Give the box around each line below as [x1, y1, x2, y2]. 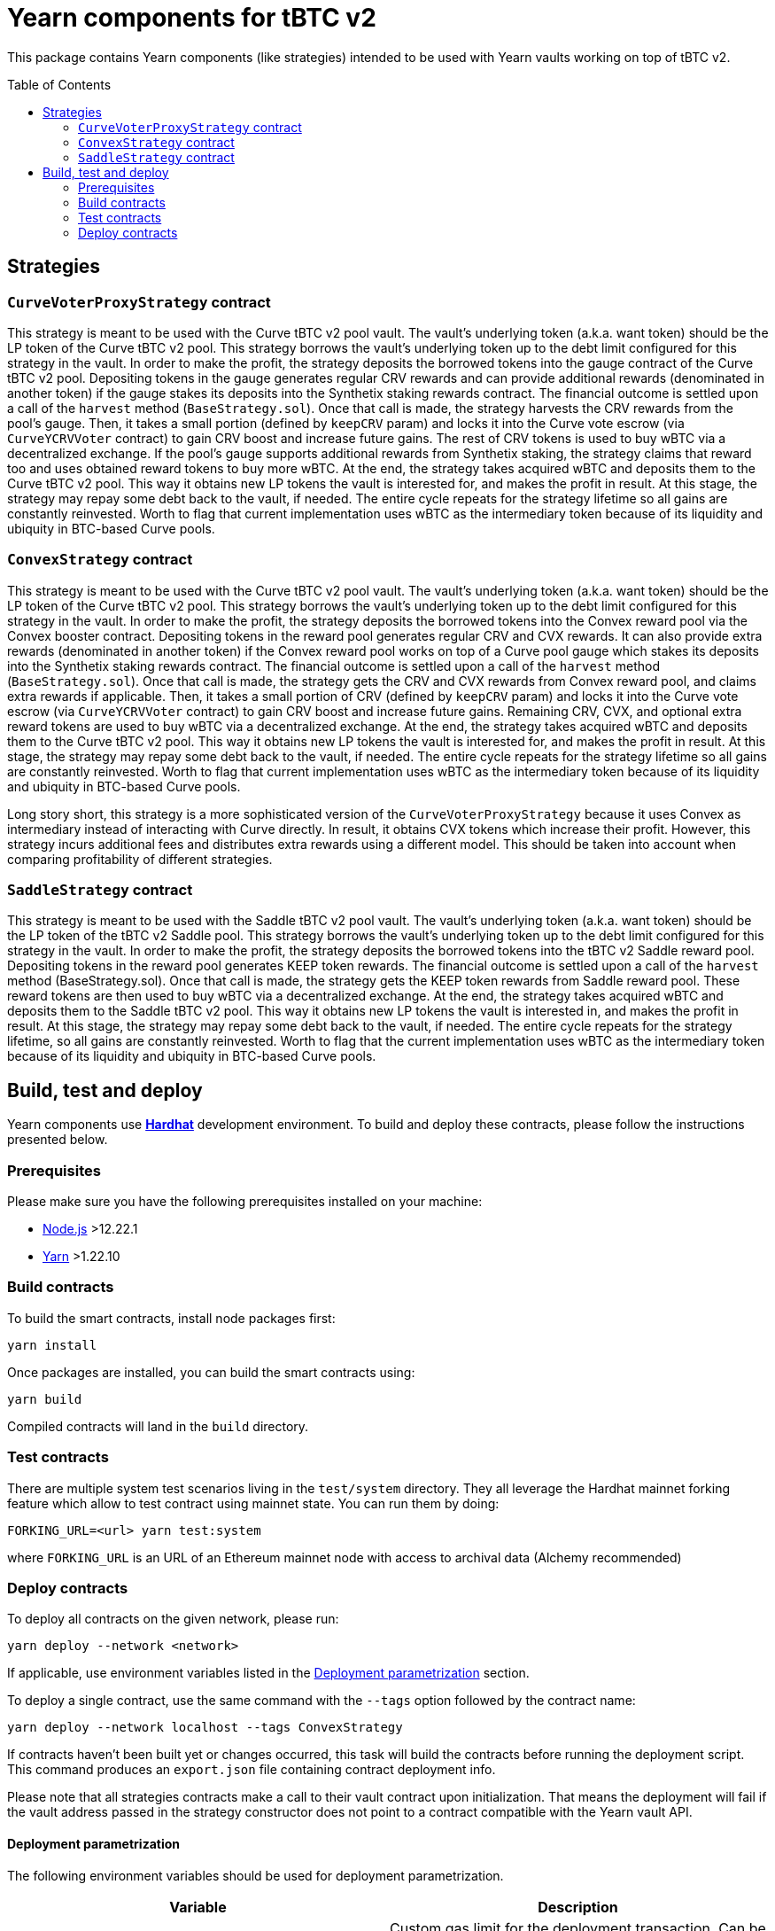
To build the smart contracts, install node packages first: [7, 1310, 336, 1326]
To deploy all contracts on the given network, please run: [7, 1611, 339, 1627]
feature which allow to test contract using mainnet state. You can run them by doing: [7, 1495, 500, 1511]
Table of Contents [7, 76, 112, 92]
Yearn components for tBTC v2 [7, 3, 376, 33]
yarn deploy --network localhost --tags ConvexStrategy [7, 1720, 403, 1735]
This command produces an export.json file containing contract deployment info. [7, 1762, 496, 1778]
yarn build [7, 1391, 82, 1406]
